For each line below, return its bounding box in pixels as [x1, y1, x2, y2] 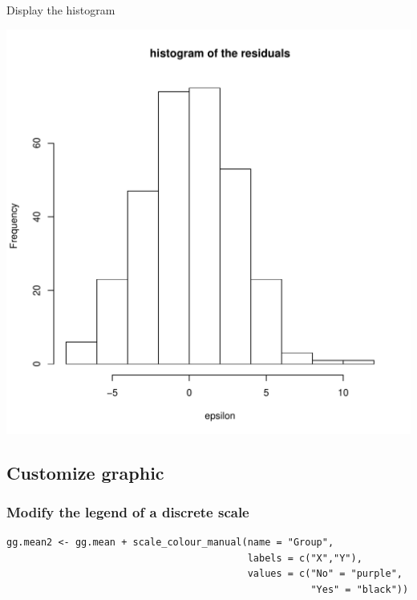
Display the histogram [6, 2, 115, 18]
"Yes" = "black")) [310, 583, 409, 595]
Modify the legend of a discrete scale [6, 501, 249, 521]
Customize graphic [6, 460, 164, 484]
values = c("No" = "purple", [247, 568, 403, 580]
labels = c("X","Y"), [247, 552, 362, 564]
